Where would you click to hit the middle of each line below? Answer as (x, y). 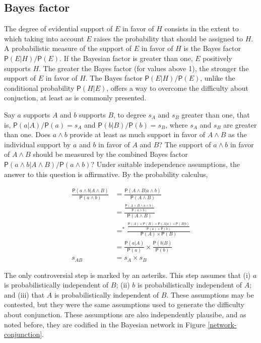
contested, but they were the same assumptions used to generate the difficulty (124, 304)
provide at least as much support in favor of (138, 134)
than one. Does (27, 134)
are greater (240, 124)
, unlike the (218, 78)
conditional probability (39, 88)
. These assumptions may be (210, 294)
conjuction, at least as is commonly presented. (75, 98)
